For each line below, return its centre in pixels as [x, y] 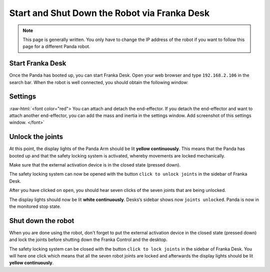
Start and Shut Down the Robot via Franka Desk [109, 13]
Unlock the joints [36, 137]
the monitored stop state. [35, 206]
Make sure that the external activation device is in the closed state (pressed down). [95, 165]
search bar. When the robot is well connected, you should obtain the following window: [99, 82]
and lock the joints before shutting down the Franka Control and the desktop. [88, 239]
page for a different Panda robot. [56, 46]
